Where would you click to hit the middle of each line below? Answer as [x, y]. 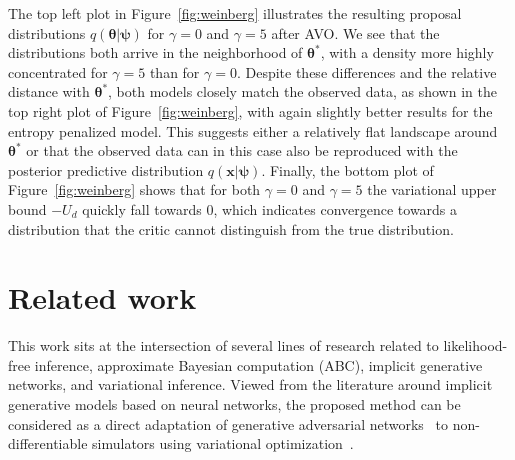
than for [174, 71]
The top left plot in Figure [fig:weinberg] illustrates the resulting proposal [235, 13]
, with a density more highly [407, 52]
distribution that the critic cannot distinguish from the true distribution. [231, 228]
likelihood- [475, 345]
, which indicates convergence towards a [335, 208]
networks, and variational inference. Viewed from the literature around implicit [250, 384]
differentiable [48, 443]
